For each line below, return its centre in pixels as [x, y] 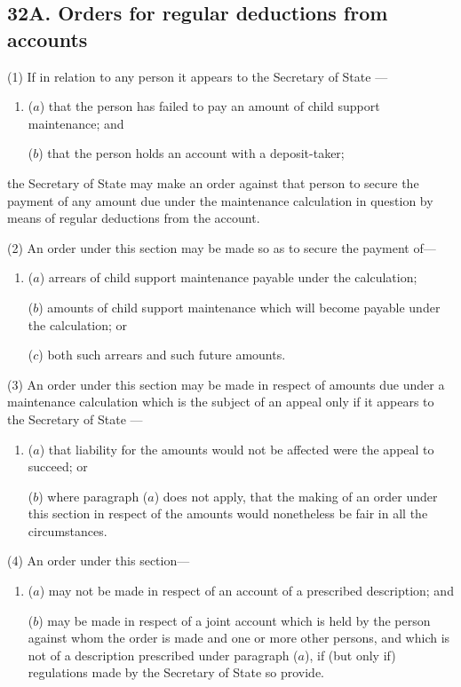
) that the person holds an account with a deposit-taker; [191, 153]
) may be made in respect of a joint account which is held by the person [234, 620]
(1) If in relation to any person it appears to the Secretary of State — [198, 76]
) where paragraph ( [93, 496]
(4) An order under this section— [99, 561]
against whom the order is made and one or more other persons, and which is [239, 638]
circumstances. [68, 530]
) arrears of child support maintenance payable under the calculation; [228, 277]
